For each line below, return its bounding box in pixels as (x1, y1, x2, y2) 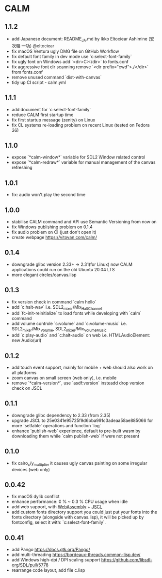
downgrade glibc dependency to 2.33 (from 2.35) (11, 412, 111, 418)
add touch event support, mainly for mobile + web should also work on (11, 364, 153, 371)
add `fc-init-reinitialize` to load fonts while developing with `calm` (11, 310, 142, 316)
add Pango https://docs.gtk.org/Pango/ (11, 547, 90, 553)
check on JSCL (11, 385, 42, 391)
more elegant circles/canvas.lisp (11, 272, 77, 278)
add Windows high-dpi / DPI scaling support (11, 557, 100, 563)
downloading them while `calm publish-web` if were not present (11, 433, 139, 439)
